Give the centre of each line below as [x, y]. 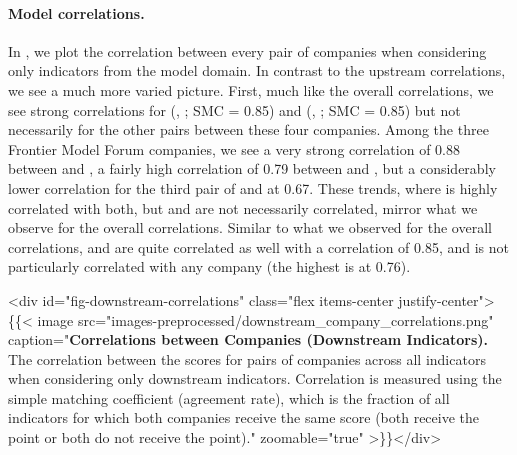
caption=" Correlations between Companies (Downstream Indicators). [248, 339]
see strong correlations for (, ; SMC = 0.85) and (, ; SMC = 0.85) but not [234, 109]
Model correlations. [76, 12]
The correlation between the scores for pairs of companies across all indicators [247, 358]
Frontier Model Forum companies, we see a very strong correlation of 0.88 [234, 148]
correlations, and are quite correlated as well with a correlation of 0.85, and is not [259, 246]
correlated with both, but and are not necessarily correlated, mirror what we [243, 207]
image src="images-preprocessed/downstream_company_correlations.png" [265, 319]
